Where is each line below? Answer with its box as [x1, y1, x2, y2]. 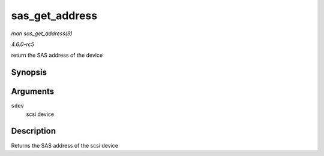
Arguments [11, 87, 55, 97]
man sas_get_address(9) [11, 30, 73, 37]
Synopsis [11, 68, 47, 78]
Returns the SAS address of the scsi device [11, 142, 118, 149]
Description [11, 126, 56, 136]
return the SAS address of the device [11, 51, 103, 59]
